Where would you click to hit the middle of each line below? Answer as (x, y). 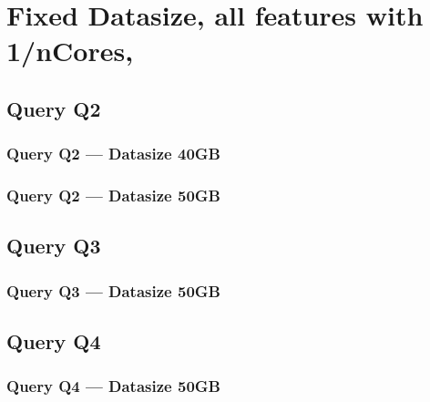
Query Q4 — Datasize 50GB (113, 386)
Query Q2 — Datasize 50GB (113, 196)
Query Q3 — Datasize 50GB (113, 290)
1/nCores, (70, 51)
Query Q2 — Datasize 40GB (113, 154)
